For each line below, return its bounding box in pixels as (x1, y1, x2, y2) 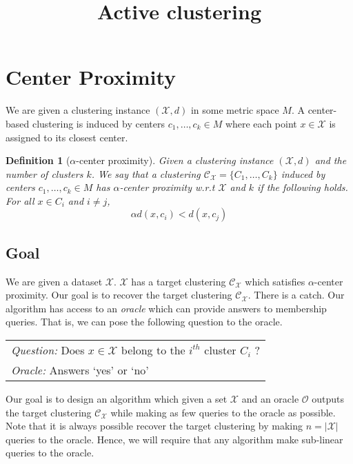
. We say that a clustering (91, 166, 201, 181)
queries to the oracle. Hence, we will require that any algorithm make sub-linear (6, 432, 343, 446)
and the (314, 153, 347, 168)
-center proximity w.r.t (119, 180, 215, 194)
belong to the (121, 342, 185, 359)
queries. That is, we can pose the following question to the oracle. (6, 314, 283, 329)
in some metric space (190, 103, 279, 117)
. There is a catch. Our (248, 288, 345, 302)
